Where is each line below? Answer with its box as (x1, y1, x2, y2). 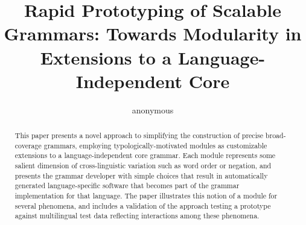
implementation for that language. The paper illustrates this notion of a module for (14, 191, 278, 201)
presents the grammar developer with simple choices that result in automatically (14, 170, 268, 180)
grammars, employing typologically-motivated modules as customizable (43, 140, 267, 150)
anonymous (132, 103, 174, 116)
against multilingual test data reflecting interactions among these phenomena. (14, 211, 260, 221)
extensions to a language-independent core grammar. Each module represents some (14, 150, 276, 160)
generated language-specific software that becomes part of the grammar (14, 180, 240, 191)
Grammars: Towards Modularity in (4, 21, 302, 46)
